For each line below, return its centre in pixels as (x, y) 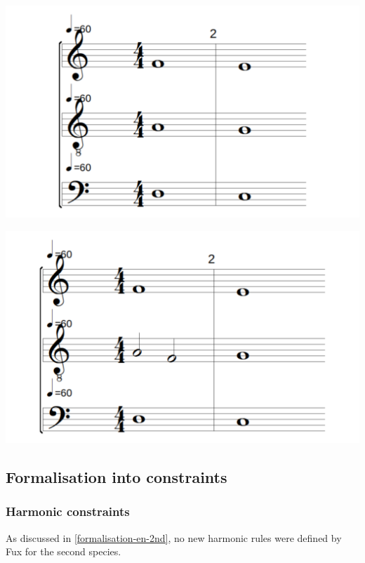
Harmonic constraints (68, 511)
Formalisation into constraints (117, 476)
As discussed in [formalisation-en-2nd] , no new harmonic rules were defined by (174, 537)
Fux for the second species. (64, 551)
